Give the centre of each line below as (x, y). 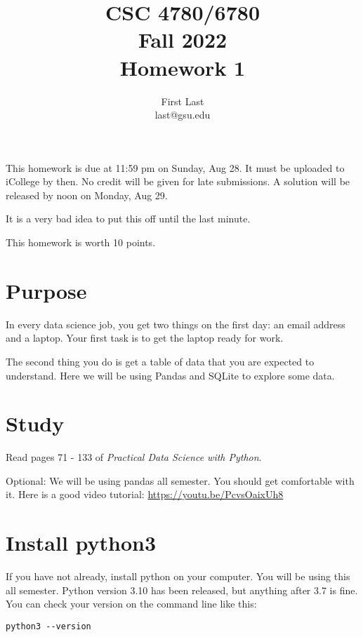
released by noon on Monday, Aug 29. (87, 195)
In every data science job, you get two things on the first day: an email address (176, 324)
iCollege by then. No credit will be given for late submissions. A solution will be (178, 181)
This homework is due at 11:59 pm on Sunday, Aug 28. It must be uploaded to (175, 167)
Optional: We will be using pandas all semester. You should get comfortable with (180, 480)
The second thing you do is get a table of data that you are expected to (160, 361)
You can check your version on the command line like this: (131, 604)
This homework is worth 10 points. (81, 242)
